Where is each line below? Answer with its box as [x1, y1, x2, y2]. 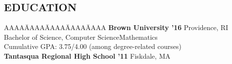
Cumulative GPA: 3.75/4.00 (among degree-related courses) [4, 41, 181, 51]
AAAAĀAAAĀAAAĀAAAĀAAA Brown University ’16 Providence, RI [4, 22, 228, 32]
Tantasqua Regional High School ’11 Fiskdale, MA [4, 50, 171, 61]
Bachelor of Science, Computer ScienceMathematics [4, 32, 158, 42]
